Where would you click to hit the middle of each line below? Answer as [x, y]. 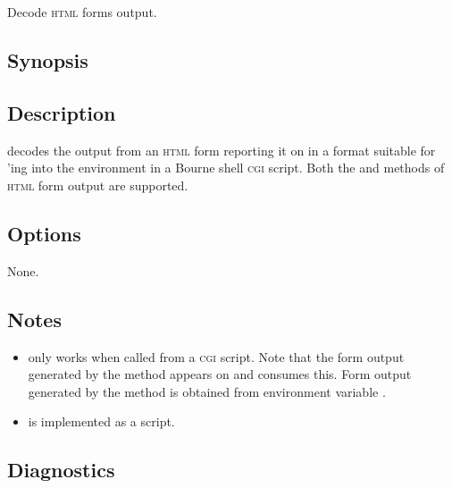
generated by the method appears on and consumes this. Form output [220, 374]
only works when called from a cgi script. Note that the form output [216, 356]
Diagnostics [61, 470]
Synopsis [48, 60]
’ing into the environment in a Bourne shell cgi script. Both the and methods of [226, 168]
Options [44, 233]
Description [62, 112]
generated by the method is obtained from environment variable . [207, 391]
